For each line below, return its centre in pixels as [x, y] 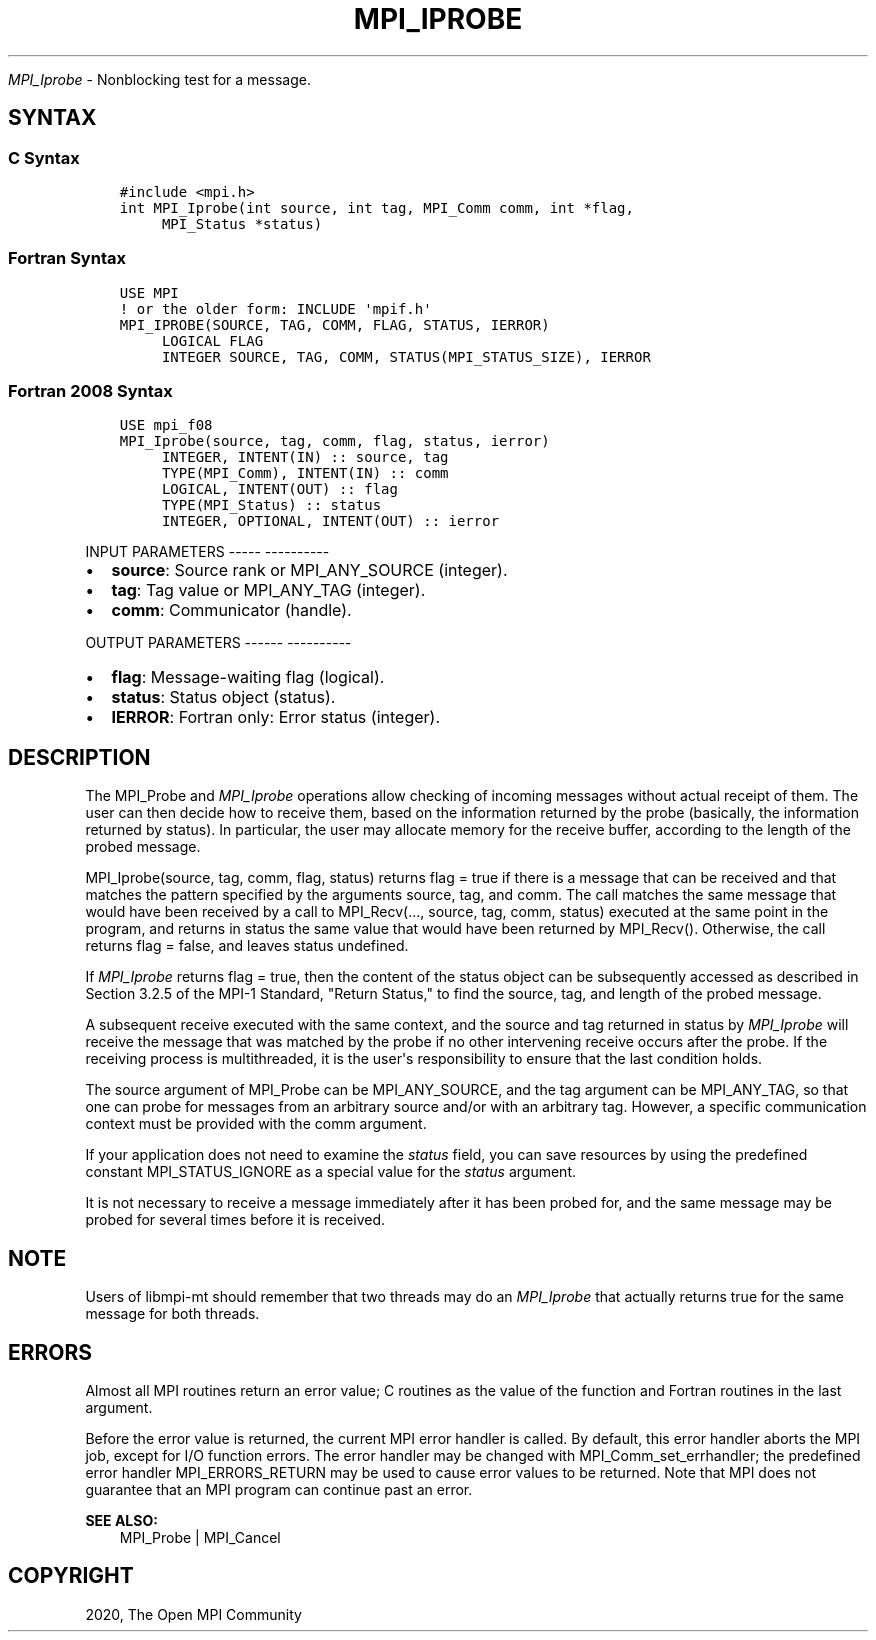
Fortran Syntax [67, 258]
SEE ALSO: [121, 1520]
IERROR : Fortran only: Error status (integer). [275, 717]
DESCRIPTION [79, 757]
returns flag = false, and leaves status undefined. [247, 946]
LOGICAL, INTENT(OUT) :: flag [279, 489]
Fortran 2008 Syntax [90, 391]
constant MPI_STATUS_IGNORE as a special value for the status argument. [330, 1172]
